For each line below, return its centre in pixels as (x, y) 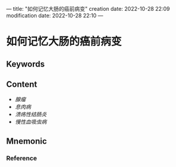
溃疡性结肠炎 (31, 114)
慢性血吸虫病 (31, 122)
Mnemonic (27, 141)
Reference (22, 158)
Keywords (25, 64)
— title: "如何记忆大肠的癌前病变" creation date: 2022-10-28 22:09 (88, 9)
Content (22, 84)
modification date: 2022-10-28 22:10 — (55, 16)
